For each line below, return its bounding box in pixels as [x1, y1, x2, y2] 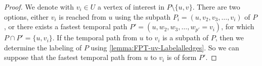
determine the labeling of [4, 42, 82, 52]
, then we [215, 32, 244, 43]
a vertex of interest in [97, 2, 164, 12]
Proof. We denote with [4, 2, 74, 12]
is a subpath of [162, 32, 208, 43]
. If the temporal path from [52, 32, 138, 43]
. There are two [192, 2, 240, 12]
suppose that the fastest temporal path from [4, 52, 142, 62]
